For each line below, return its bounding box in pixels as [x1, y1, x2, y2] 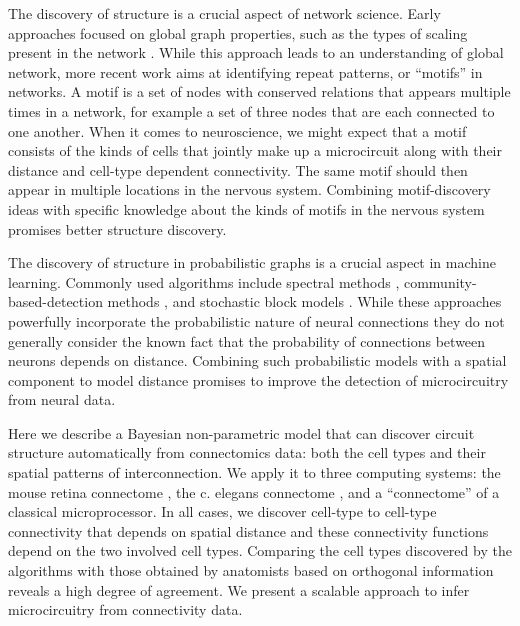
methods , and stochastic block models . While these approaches [107, 291, 502, 312]
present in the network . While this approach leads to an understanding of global [8, 42, 504, 63]
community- [403, 271, 477, 292]
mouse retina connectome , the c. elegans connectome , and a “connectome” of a [8, 481, 500, 502]
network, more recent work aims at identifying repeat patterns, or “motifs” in [8, 61, 483, 82]
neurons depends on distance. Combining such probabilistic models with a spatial [8, 350, 507, 371]
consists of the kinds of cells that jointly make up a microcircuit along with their [8, 140, 503, 161]
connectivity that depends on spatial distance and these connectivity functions [8, 520, 489, 541]
